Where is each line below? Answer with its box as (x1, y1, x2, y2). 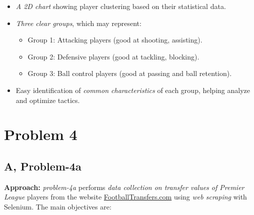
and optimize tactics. (15, 94, 80, 105)
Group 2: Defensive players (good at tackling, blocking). (27, 51, 199, 61)
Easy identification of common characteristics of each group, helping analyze (15, 84, 250, 95)
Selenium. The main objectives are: (4, 201, 111, 211)
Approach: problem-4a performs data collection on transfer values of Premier (4, 181, 244, 192)
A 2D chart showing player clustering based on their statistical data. (15, 1, 226, 11)
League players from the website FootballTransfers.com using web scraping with (4, 191, 247, 202)
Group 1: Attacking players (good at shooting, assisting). (27, 34, 202, 45)
